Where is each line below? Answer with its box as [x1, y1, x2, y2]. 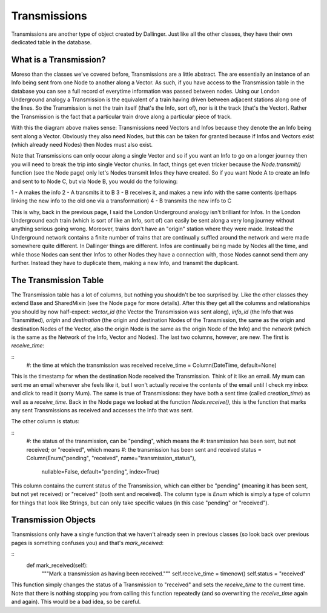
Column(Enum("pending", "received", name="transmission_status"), [26, 454, 196, 461]
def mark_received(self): [26, 561, 88, 569]
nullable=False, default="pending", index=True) [41, 468, 160, 475]
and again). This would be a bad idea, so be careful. [11, 598, 141, 606]
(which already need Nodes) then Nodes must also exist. [11, 141, 153, 148]
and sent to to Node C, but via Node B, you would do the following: [11, 178, 178, 185]
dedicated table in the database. [11, 38, 92, 45]
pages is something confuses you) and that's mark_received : [11, 539, 164, 546]
